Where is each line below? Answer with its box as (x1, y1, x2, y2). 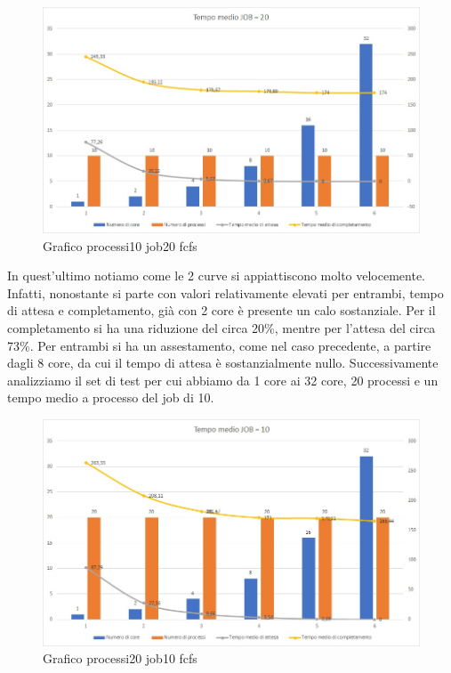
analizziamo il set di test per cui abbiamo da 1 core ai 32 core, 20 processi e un (7, 370, 439, 389)
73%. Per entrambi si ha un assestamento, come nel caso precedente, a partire (7, 336, 431, 354)
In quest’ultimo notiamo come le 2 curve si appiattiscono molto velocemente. (7, 266, 425, 285)
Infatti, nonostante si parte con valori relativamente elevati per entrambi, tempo (7, 283, 444, 302)
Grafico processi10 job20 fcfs (43, 236, 197, 255)
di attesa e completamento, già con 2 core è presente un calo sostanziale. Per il (7, 301, 436, 320)
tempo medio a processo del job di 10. (7, 388, 214, 407)
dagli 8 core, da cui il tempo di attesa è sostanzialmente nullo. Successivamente (7, 353, 439, 372)
